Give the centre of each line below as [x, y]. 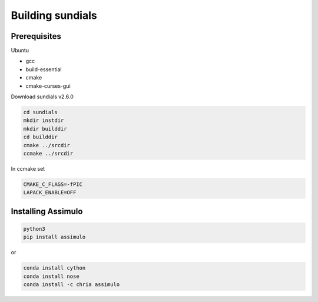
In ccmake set [28, 168]
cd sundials [41, 112]
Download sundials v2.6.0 [42, 97]
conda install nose [51, 276]
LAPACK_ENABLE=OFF [50, 193]
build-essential [44, 69]
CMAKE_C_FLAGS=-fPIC [53, 184]
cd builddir [41, 137]
